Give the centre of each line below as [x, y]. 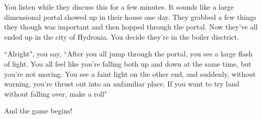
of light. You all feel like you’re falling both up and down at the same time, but [128, 63]
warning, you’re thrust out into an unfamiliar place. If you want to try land [122, 84]
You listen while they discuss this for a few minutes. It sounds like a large [119, 7]
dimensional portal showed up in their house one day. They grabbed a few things [130, 17]
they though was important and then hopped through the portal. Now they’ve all [131, 27]
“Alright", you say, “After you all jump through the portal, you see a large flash [128, 54]
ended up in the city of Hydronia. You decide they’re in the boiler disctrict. [122, 36]
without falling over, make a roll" [56, 93]
